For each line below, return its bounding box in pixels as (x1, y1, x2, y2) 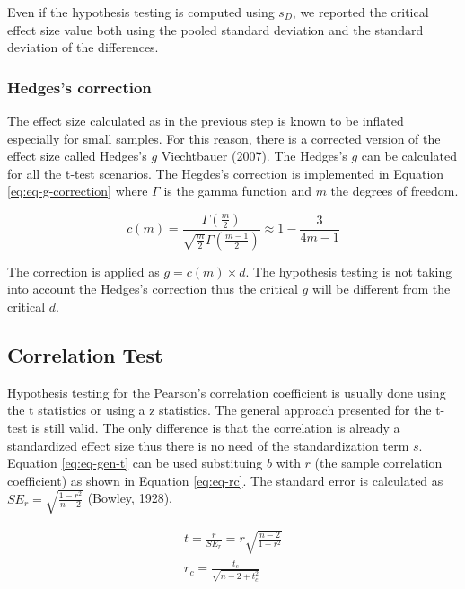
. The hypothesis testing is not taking (245, 261, 452, 280)
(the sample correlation (314, 453, 443, 472)
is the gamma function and (163, 181, 311, 200)
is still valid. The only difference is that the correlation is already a (31, 418, 400, 437)
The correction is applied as (7, 261, 160, 280)
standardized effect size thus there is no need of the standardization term (7, 435, 409, 454)
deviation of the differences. (7, 38, 159, 57)
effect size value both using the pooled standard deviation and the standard (7, 20, 424, 39)
